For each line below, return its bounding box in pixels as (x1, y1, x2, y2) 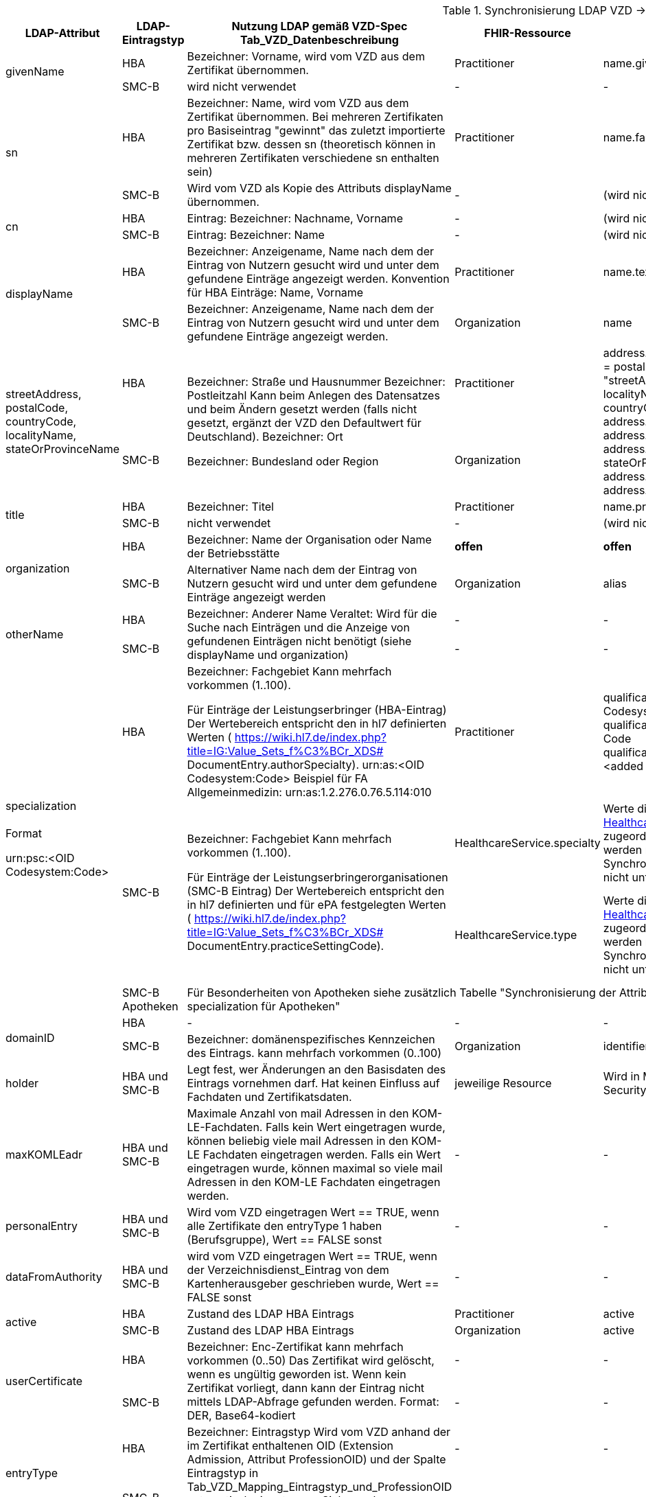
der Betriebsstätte (187, 546, 280, 560)
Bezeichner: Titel (187, 500, 274, 513)
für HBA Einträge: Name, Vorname (187, 286, 364, 299)
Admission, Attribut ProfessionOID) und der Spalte (187, 1452, 446, 1466)
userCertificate (5, 1374, 83, 1388)
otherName (5, 627, 64, 641)
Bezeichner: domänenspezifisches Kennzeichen (187, 1032, 435, 1046)
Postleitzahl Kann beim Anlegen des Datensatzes (187, 388, 440, 402)
